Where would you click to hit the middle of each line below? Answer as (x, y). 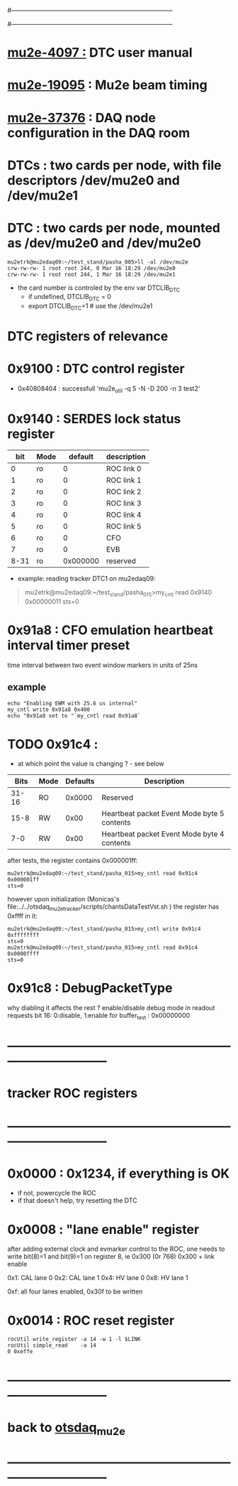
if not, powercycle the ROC (57, 1193)
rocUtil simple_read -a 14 (52, 1345)
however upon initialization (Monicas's (63, 899)
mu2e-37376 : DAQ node (81, 118)
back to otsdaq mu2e (67, 1428)
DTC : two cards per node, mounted (114, 228)
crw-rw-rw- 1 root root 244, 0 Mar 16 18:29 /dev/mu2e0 (91, 268)
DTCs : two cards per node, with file (114, 165)
